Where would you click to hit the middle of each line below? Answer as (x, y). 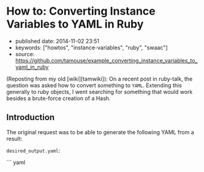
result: (14, 138)
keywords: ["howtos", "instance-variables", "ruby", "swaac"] (91, 48)
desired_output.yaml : (33, 150)
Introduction (31, 117)
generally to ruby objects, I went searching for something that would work (100, 91)
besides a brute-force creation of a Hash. (59, 98)
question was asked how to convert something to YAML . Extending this (94, 85)
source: (25, 54)
